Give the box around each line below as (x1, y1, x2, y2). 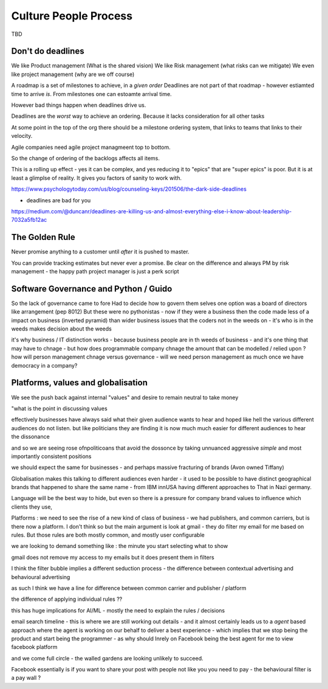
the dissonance (11, 433, 50, 440)
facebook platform (11, 643, 58, 651)
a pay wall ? (11, 674, 41, 682)
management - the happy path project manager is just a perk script (11, 268, 179, 275)
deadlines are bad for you (26, 196, 91, 204)
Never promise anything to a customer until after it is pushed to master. (11, 248, 190, 255)
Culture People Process (11, 9, 133, 22)
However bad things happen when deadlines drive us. (11, 101, 146, 109)
